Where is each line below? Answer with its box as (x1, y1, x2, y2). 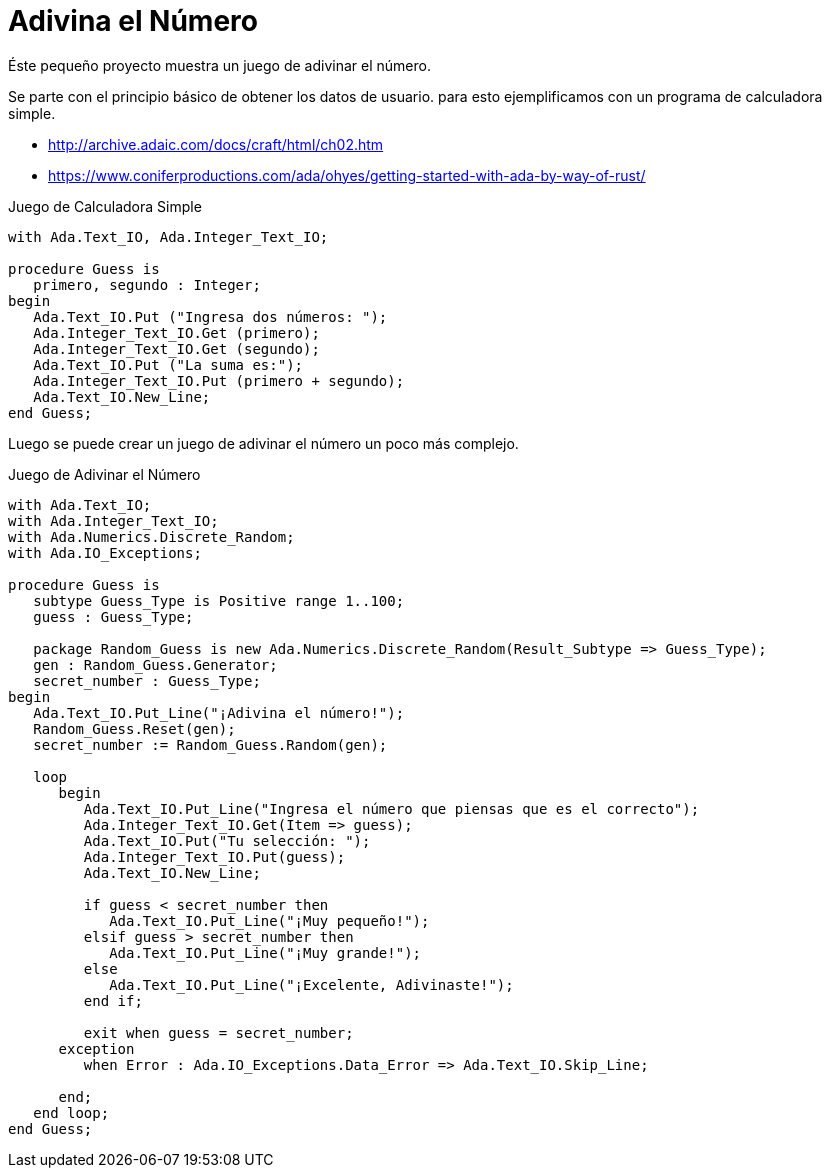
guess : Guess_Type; (33, 608, 194, 625)
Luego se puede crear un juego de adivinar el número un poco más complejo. (8, 434, 519, 452)
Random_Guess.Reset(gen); (33, 720, 236, 737)
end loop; (33, 1104, 110, 1121)
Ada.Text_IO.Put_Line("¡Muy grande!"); (109, 944, 422, 961)
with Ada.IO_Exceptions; (8, 544, 202, 561)
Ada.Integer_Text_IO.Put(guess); (83, 848, 346, 865)
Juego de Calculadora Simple (8, 197, 202, 215)
